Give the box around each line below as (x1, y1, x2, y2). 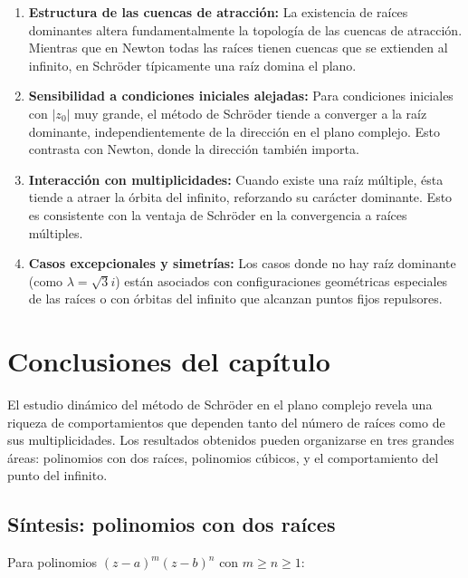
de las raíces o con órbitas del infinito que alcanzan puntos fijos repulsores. (28, 289, 443, 308)
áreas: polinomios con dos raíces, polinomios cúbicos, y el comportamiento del (7, 448, 439, 467)
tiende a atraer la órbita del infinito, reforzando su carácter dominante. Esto (28, 188, 453, 207)
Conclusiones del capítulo (7, 342, 330, 380)
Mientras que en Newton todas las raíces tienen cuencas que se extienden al (28, 38, 448, 57)
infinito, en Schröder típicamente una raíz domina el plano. (28, 55, 357, 74)
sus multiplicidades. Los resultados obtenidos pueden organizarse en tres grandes (7, 430, 454, 449)
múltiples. (28, 223, 83, 242)
